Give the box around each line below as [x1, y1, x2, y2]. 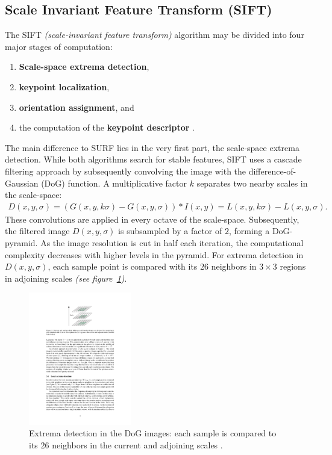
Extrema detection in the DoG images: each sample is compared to [29, 427, 277, 439]
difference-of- [248, 164, 296, 177]
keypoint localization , [19, 80, 110, 93]
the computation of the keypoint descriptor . [19, 121, 195, 134]
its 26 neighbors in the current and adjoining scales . [29, 439, 223, 451]
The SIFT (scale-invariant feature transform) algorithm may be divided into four [5, 28, 304, 41]
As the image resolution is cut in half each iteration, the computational [40, 236, 304, 249]
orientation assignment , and [19, 101, 134, 113]
